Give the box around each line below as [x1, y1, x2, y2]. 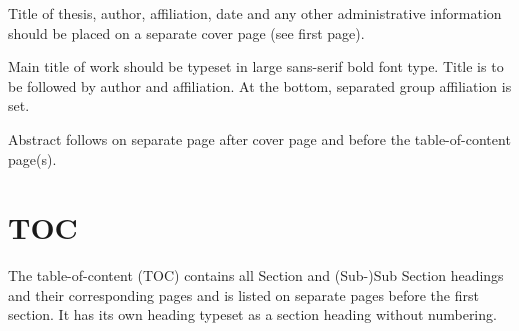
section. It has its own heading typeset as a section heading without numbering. [8, 304, 497, 325]
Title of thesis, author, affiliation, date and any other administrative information [8, 3, 502, 23]
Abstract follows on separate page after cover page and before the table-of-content [8, 128, 511, 149]
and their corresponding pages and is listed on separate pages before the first [8, 284, 479, 305]
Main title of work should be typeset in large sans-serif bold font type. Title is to [8, 56, 504, 77]
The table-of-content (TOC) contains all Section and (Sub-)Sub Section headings [8, 265, 504, 286]
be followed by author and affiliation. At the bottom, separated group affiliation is [8, 75, 512, 96]
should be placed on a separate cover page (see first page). [8, 22, 365, 43]
